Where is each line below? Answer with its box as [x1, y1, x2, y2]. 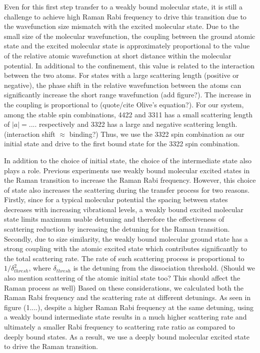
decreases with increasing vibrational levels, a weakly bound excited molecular [4, 204, 243, 214]
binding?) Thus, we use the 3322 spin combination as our [69, 128, 245, 139]
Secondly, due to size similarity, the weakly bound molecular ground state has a [4, 233, 248, 244]
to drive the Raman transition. [4, 341, 98, 352]
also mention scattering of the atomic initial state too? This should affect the [4, 273, 240, 283]
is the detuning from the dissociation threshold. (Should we [73, 263, 255, 273]
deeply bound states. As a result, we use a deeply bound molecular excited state [4, 331, 249, 342]
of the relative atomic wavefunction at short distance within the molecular [4, 50, 231, 60]
